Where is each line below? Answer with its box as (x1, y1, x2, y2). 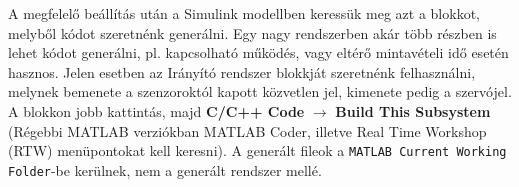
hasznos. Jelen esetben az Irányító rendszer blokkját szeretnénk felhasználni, (8, 61, 476, 82)
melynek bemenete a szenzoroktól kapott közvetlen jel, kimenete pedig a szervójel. (8, 81, 512, 102)
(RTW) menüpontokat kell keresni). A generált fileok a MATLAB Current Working (8, 140, 507, 161)
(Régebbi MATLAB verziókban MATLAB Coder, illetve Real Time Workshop (8, 120, 487, 141)
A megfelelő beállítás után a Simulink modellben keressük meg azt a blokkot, (8, 3, 480, 23)
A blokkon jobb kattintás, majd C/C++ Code (8, 100, 305, 121)
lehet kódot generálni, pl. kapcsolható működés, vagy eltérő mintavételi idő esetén (8, 42, 509, 63)
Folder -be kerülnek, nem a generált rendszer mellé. (8, 159, 322, 180)
